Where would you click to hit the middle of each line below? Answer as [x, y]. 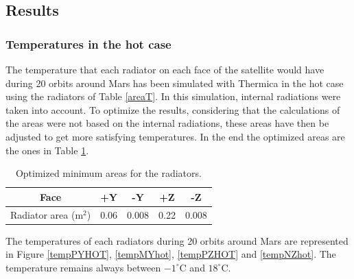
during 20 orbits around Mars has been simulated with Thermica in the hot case [175, 83]
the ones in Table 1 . [47, 150]
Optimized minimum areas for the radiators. [108, 173]
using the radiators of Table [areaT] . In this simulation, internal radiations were [173, 96]
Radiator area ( [43, 214]
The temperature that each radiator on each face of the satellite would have [165, 69]
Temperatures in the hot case [88, 44]
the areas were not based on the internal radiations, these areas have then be [167, 123]
